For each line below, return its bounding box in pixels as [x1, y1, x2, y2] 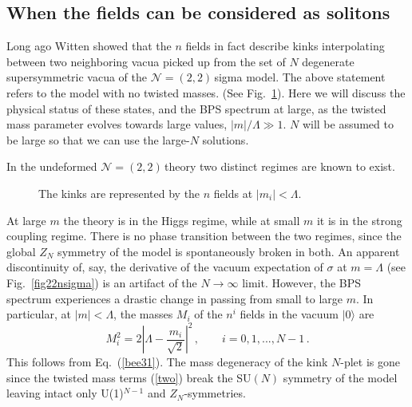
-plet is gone [340, 354, 400, 370]
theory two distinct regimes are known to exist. [164, 158, 395, 175]
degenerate [302, 53, 355, 69]
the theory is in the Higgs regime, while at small [63, 211, 300, 228]
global [6, 243, 36, 259]
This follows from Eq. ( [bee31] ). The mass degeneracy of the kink [6, 354, 328, 370]
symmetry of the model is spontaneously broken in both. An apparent [57, 243, 400, 259]
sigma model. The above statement [214, 69, 386, 85]
